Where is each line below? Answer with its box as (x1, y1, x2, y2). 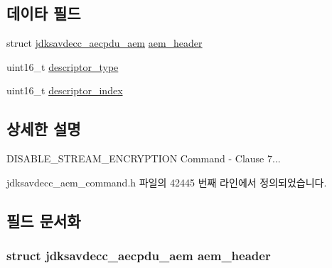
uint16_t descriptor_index (6, 83, 123, 98)
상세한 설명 (6, 118, 81, 140)
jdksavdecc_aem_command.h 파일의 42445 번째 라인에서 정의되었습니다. (6, 174, 327, 189)
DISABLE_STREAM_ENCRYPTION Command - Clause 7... (6, 151, 281, 166)
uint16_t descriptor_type (6, 59, 119, 74)
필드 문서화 (6, 209, 81, 231)
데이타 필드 (6, 2, 81, 24)
